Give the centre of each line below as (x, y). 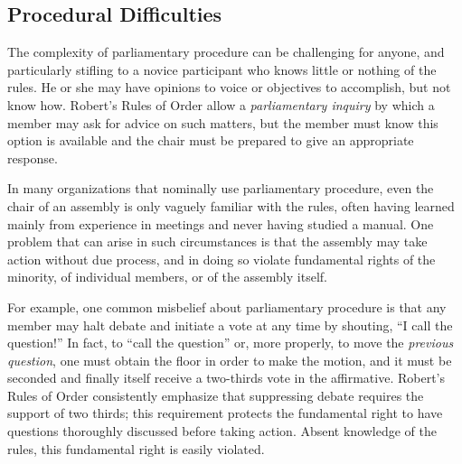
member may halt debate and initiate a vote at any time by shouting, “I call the (230, 325)
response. (33, 158)
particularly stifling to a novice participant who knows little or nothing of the (222, 69)
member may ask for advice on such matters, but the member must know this (223, 122)
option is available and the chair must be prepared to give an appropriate (211, 140)
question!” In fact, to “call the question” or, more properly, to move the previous (231, 343)
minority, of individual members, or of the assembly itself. (167, 277)
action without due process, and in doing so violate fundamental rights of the (222, 259)
